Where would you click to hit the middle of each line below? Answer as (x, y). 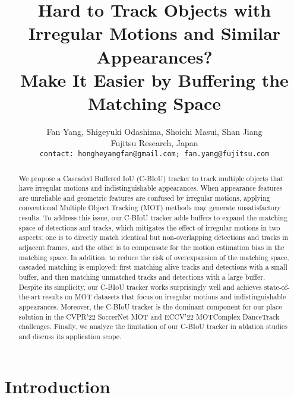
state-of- (277, 287)
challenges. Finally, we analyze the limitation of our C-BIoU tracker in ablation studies (153, 326)
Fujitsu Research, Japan (154, 143)
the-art (29, 297)
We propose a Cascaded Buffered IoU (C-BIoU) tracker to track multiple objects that (151, 178)
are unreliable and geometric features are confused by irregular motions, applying (144, 198)
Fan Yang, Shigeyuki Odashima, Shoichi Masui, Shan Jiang (154, 131)
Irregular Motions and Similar (154, 33)
